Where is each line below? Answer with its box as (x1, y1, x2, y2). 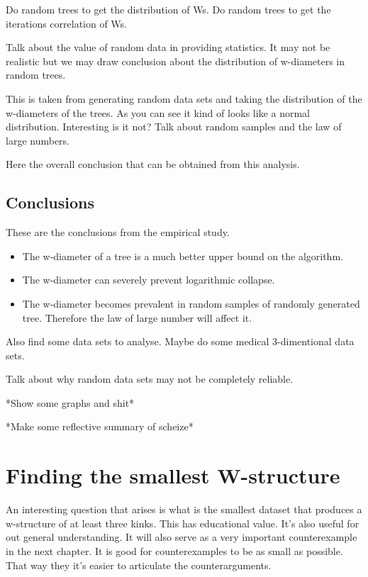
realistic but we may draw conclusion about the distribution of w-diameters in (6, 53, 345, 68)
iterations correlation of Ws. (6, 16, 128, 30)
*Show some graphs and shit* (6, 395, 135, 410)
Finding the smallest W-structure (6, 461, 340, 490)
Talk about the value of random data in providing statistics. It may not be (6, 40, 330, 55)
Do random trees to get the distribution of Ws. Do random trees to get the (6, 2, 331, 16)
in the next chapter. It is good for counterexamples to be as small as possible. (6, 543, 343, 558)
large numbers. (6, 133, 69, 147)
